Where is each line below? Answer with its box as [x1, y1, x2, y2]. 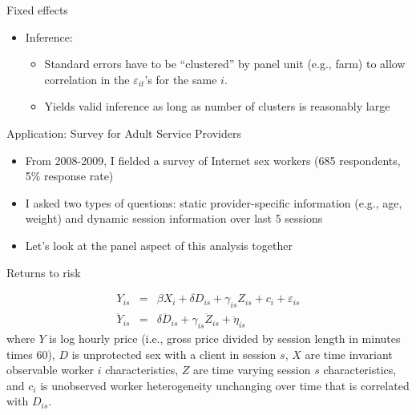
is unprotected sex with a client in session [71, 345, 277, 362]
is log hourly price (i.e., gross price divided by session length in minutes [49, 330, 401, 346]
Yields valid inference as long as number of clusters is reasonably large [44, 98, 390, 115]
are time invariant [305, 345, 393, 362]
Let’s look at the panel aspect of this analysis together [25, 236, 293, 253]
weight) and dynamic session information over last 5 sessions [25, 210, 323, 227]
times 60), [6, 345, 55, 362]
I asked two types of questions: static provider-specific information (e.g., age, [25, 194, 402, 211]
